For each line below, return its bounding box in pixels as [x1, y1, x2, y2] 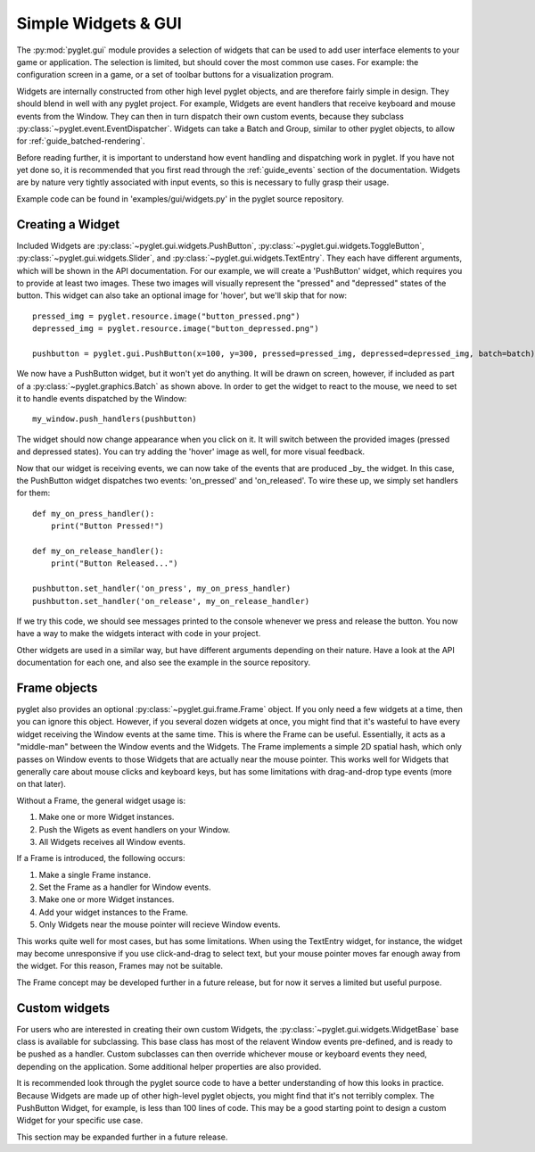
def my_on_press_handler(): [32, 509, 155, 518]
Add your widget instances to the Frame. [38, 907, 189, 917]
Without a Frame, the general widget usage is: [16, 795, 186, 806]
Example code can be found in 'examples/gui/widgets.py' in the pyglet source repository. [16, 193, 344, 204]
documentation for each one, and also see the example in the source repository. [16, 657, 311, 668]
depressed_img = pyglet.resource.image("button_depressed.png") [32, 324, 320, 334]
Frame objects [16, 680, 98, 695]
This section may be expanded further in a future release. [16, 1131, 228, 1142]
